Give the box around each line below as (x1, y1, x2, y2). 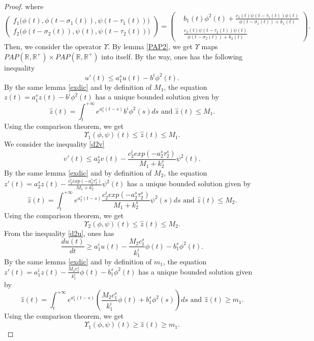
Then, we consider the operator (4, 41, 102, 51)
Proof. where (4, 1, 44, 11)
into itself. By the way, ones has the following (101, 51, 243, 61)
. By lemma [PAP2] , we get (108, 41, 193, 51)
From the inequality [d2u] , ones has (4, 227, 114, 238)
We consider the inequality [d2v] (4, 139, 105, 149)
